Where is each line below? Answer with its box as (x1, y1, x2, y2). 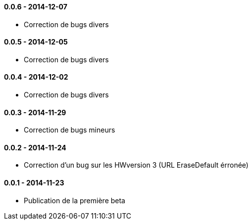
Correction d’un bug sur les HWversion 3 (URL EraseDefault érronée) (24, 161, 249, 170)
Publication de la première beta (24, 196, 125, 205)
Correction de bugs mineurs (24, 126, 115, 134)
